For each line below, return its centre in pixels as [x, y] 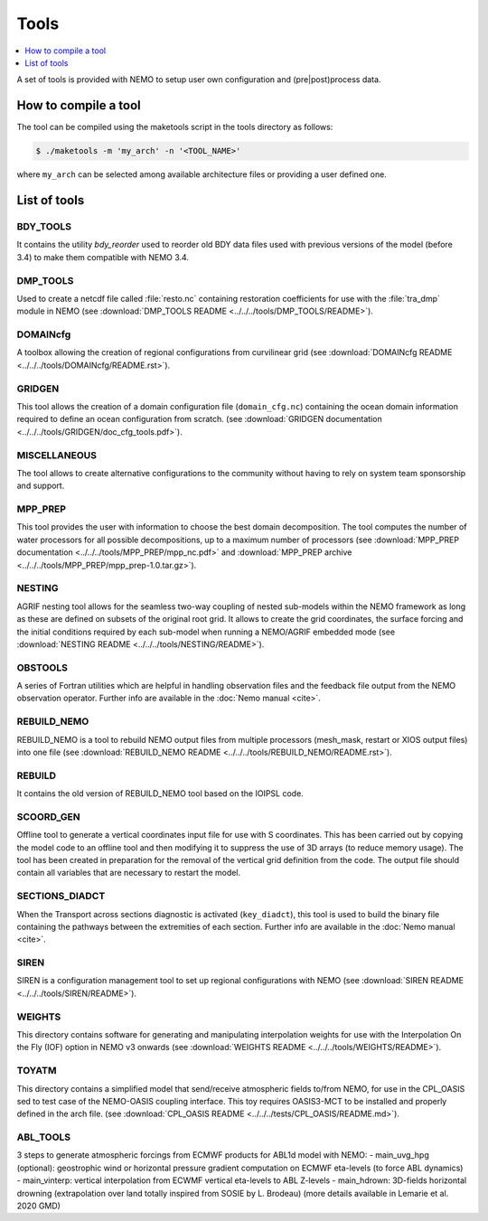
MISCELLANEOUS [56, 455]
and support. [41, 486]
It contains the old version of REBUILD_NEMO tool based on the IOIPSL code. [160, 794]
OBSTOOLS [42, 667]
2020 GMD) [38, 1206]
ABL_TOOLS [44, 1137]
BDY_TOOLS [44, 226]
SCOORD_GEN [48, 816]
